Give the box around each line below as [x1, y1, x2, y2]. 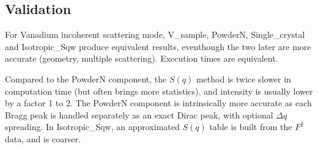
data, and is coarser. [5, 132, 81, 145]
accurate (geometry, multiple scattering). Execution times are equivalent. [5, 52, 278, 65]
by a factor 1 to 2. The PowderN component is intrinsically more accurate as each [5, 96, 312, 109]
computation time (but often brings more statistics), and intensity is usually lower [5, 84, 313, 97]
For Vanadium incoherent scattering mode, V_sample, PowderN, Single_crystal [5, 28, 305, 41]
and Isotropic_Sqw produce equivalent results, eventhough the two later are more [5, 40, 311, 53]
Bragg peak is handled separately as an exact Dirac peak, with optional [5, 108, 273, 121]
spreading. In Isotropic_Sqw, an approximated [5, 120, 180, 133]
